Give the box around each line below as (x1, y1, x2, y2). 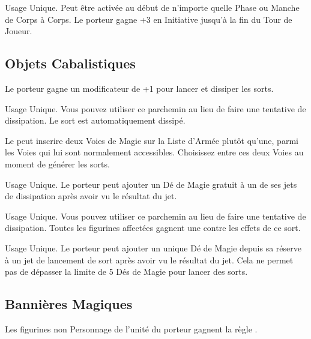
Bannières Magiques (5, 295, 133, 313)
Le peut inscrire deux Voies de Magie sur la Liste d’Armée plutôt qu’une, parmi (5, 134, 298, 146)
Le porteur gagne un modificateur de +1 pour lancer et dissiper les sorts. (5, 82, 274, 94)
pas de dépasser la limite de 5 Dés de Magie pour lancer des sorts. (5, 265, 248, 278)
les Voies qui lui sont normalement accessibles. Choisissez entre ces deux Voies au (5, 146, 304, 158)
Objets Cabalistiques (5, 54, 136, 73)
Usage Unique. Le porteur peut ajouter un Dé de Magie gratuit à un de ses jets (5, 178, 297, 190)
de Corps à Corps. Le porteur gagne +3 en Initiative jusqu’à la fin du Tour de (5, 13, 292, 25)
